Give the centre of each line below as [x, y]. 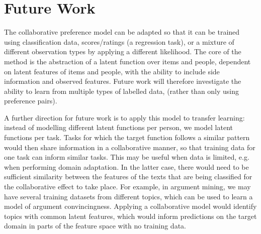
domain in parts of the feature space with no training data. [95, 226]
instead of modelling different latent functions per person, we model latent [118, 127]
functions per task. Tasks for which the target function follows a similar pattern [127, 137]
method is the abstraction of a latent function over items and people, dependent [127, 61]
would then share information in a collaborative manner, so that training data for [130, 147]
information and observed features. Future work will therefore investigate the [123, 81]
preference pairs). [31, 101]
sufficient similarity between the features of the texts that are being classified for [128, 177]
